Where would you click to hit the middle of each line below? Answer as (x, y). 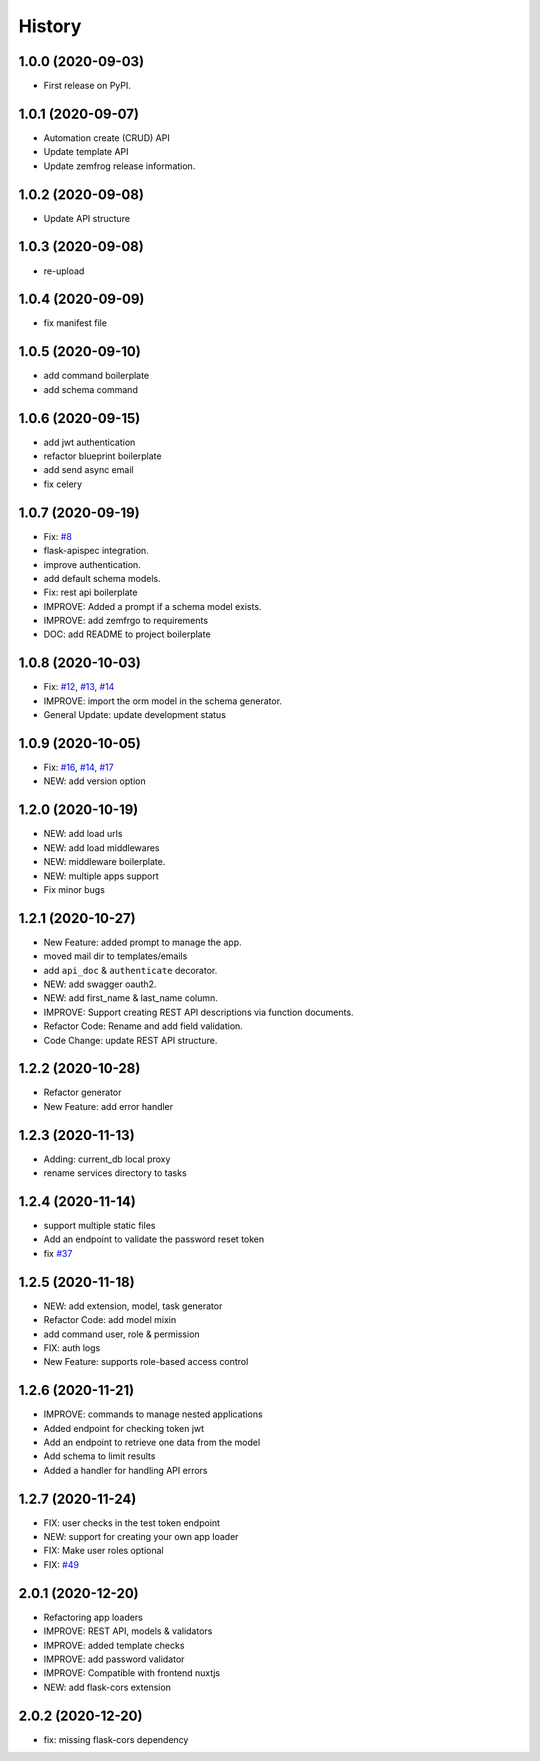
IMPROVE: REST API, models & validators (128, 1631)
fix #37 (58, 1253)
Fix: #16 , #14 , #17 (78, 767)
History (50, 26)
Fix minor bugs (74, 889)
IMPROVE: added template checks (114, 1645)
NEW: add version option (94, 781)
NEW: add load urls (83, 834)
